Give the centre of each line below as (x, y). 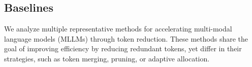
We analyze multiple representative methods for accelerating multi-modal (118, 29)
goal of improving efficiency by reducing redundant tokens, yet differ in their (123, 48)
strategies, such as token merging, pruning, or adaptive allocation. (107, 58)
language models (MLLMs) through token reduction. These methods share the (126, 38)
